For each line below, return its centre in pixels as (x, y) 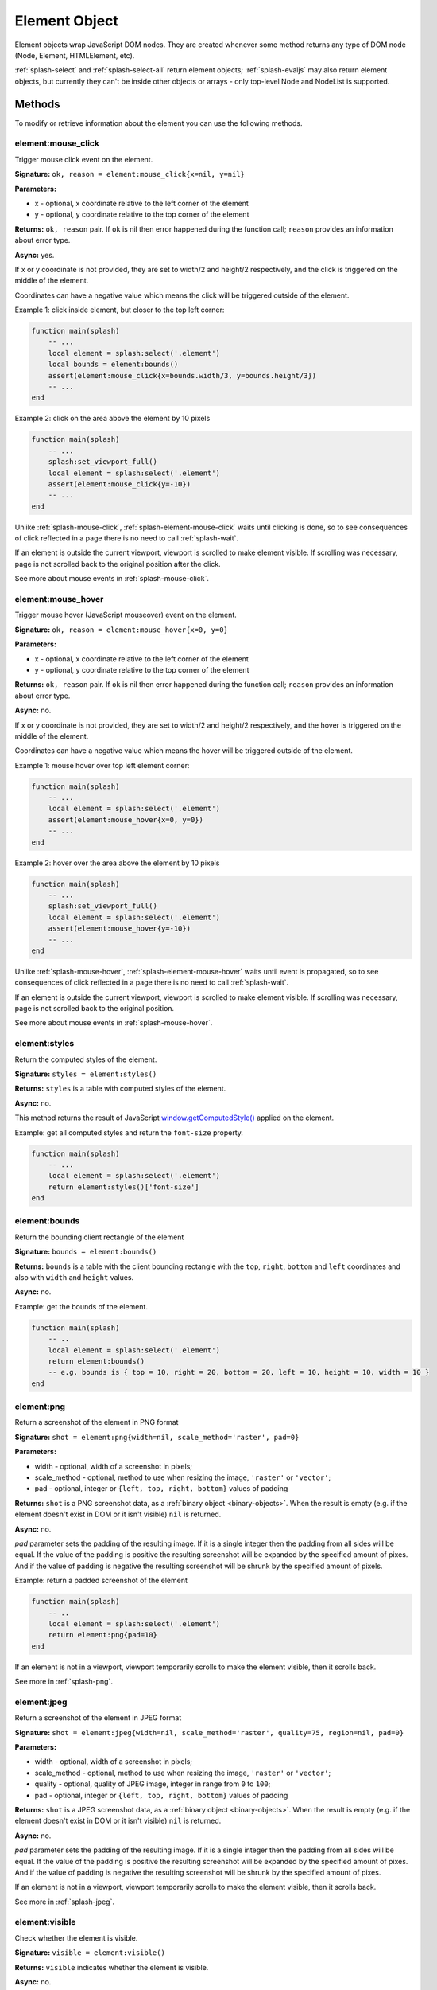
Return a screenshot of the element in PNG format (97, 1422)
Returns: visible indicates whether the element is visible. (112, 1967)
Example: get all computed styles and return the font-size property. (129, 1132)
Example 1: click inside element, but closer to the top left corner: (120, 310)
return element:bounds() (97, 1361)
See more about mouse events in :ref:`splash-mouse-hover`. (114, 1023)
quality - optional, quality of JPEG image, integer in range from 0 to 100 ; (153, 1784)
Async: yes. (35, 255)
